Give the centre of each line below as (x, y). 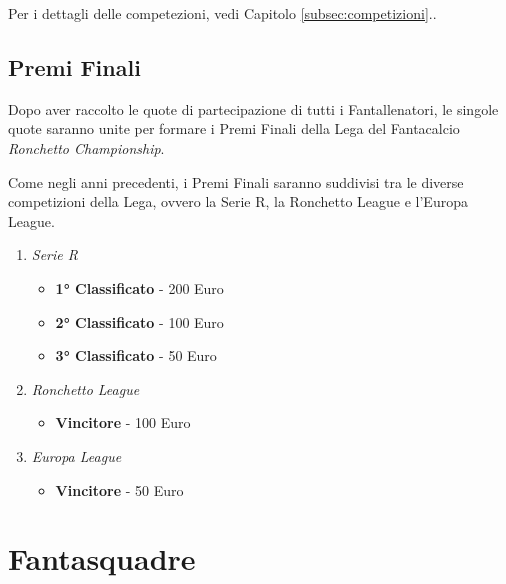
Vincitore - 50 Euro (119, 489)
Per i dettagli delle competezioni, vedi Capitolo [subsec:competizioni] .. (222, 13)
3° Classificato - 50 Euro (136, 355)
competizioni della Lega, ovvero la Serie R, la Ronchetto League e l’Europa (238, 201)
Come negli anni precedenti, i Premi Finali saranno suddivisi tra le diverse (236, 181)
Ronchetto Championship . (86, 147)
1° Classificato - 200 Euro (139, 287)
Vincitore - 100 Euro (123, 422)
